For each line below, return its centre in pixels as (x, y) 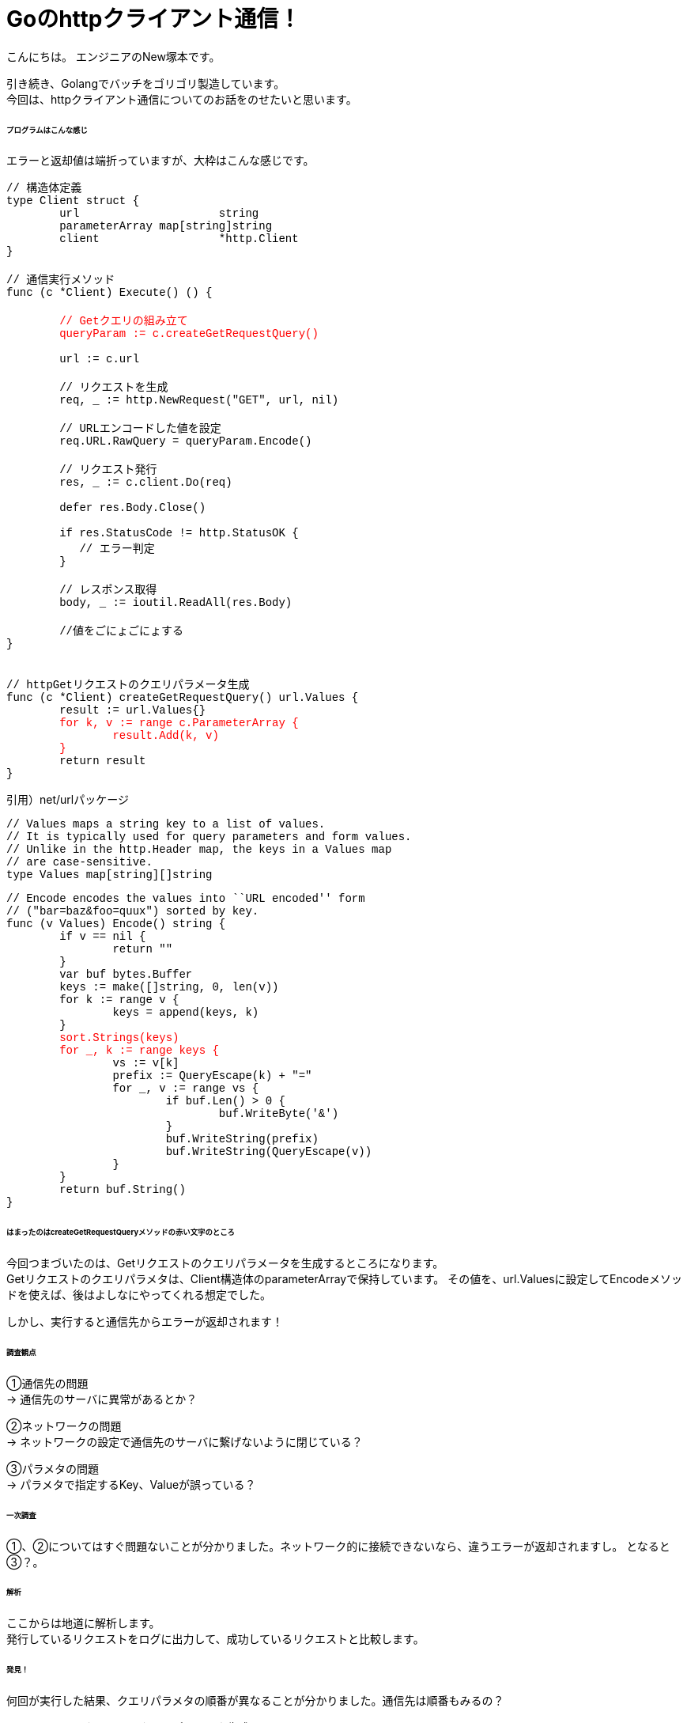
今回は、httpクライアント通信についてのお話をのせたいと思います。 (182, 99)
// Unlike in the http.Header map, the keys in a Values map (199, 850)
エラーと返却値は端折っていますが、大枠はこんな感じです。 (160, 161)
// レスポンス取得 (108, 591)
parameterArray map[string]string (166, 227)
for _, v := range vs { (186, 1089)
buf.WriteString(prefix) (242, 1140)
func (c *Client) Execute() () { (109, 293)
